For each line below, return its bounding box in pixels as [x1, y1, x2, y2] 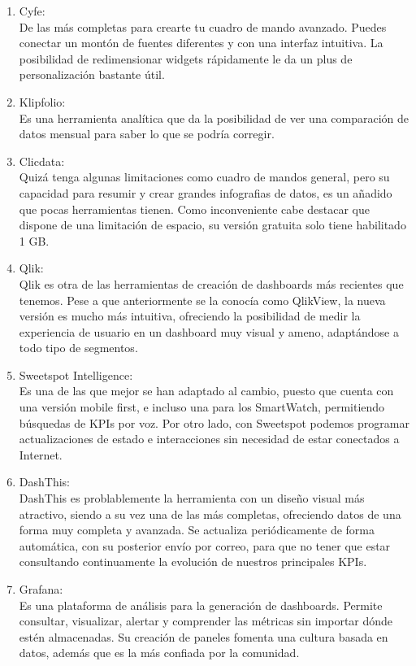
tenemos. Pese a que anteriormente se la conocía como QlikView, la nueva [19, 291, 386, 308]
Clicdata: [19, 152, 65, 169]
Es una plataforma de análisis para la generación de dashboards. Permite [19, 596, 383, 613]
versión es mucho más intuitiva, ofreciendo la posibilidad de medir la [19, 307, 361, 324]
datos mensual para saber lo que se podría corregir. [19, 125, 275, 142]
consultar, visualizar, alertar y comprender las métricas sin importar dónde [19, 612, 393, 629]
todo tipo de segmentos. [19, 339, 138, 356]
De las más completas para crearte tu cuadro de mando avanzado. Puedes [19, 18, 387, 35]
